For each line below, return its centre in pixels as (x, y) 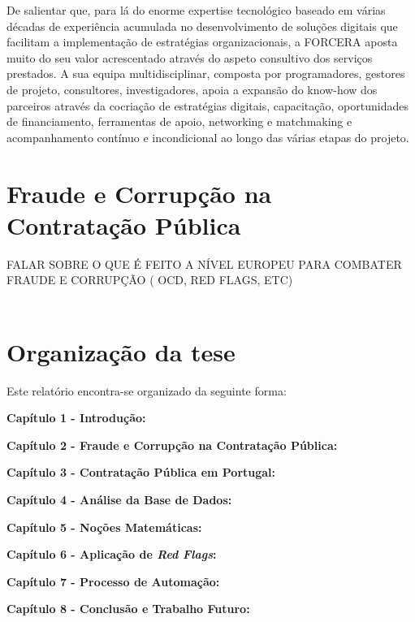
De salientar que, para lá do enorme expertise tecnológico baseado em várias (196, 10)
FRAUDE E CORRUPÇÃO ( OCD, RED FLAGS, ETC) (150, 280)
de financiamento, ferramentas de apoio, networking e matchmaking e (179, 121)
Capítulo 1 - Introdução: (76, 418)
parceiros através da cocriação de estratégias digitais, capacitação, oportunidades (207, 105)
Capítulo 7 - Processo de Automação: (113, 581)
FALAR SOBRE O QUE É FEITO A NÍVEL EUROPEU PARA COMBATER (204, 263)
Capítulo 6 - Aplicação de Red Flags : (112, 554)
